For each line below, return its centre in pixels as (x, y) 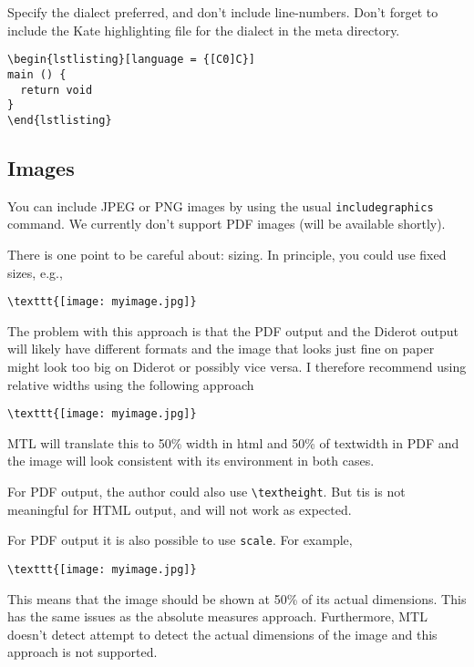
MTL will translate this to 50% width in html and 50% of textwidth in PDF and (233, 442)
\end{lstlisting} (60, 120)
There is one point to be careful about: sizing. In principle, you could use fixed (227, 254)
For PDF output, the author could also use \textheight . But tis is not (206, 491)
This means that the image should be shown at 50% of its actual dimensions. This (237, 598)
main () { (37, 74)
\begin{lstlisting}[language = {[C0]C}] (132, 60)
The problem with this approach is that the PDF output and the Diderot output (233, 330)
